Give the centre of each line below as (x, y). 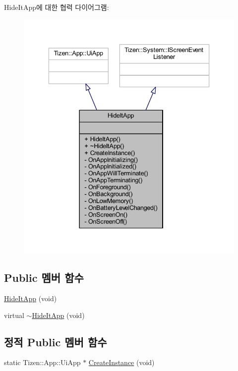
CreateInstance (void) (121, 362)
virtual (14, 315)
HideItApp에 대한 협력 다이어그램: (57, 7)
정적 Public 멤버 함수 (56, 342)
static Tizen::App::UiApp (42, 362)
